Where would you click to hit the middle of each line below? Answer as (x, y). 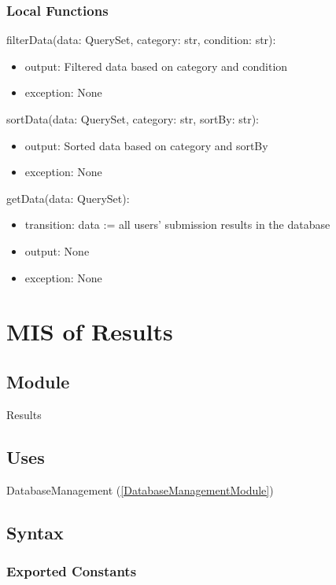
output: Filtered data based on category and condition (156, 66)
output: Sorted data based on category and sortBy (146, 145)
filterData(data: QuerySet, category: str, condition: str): (141, 40)
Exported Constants (72, 570)
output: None (57, 250)
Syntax (35, 532)
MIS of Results (90, 331)
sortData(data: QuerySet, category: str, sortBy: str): (133, 119)
